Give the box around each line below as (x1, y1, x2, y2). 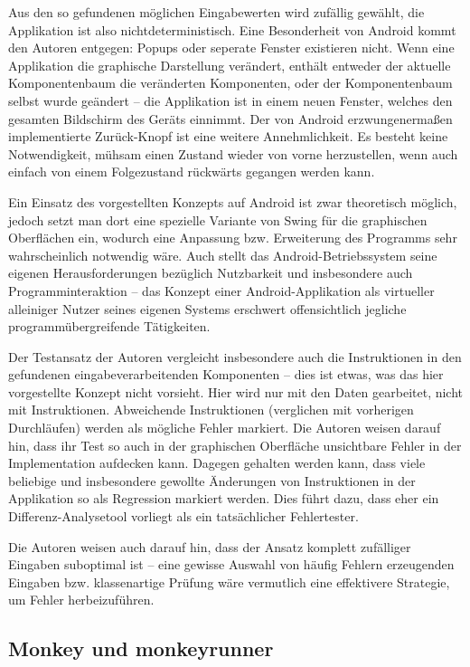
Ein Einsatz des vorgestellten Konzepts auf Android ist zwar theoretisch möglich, (8, 192, 457, 211)
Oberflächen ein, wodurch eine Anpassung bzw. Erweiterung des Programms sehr (8, 228, 457, 247)
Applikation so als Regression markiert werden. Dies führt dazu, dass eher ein (8, 489, 439, 508)
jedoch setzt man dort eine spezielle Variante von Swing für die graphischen (8, 210, 428, 229)
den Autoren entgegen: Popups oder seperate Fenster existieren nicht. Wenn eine (8, 38, 455, 57)
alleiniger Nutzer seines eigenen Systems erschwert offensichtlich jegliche (8, 299, 407, 318)
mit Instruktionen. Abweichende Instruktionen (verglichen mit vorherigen (8, 400, 414, 419)
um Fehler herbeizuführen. (8, 590, 155, 609)
